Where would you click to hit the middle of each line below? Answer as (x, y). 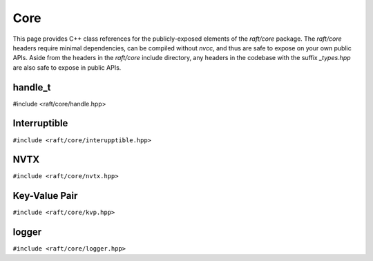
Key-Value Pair (45, 196)
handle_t (32, 87)
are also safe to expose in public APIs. (67, 67)
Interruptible (40, 123)
